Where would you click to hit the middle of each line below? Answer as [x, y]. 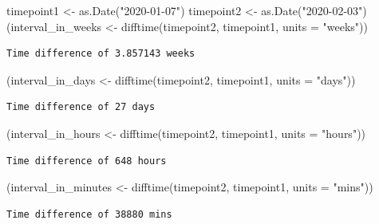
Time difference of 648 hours [87, 161]
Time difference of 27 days [81, 107]
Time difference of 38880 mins [89, 214]
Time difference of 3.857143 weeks [101, 54]
